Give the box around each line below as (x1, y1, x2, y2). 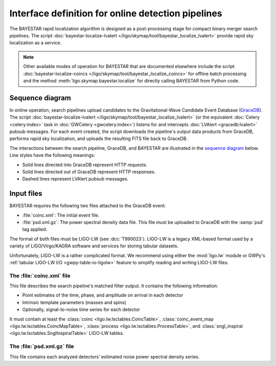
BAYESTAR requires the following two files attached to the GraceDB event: (9, 202, 166, 209)
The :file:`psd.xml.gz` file (9, 343, 74, 350)
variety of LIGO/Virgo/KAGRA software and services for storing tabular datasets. (9, 243, 179, 249)
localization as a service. (9, 40, 62, 46)
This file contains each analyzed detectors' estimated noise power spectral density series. (9, 353, 200, 360)
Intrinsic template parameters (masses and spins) (22, 299, 127, 305)
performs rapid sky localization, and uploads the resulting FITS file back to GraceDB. (9, 135, 188, 142)
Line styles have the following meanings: (9, 152, 96, 158)
